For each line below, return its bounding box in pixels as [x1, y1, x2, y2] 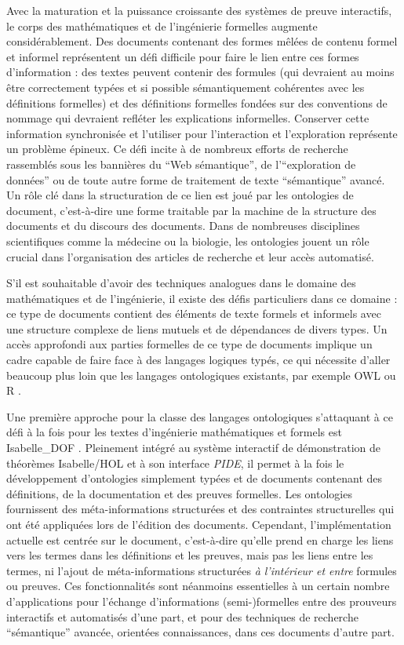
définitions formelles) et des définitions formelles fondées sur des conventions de [6, 94, 388, 111]
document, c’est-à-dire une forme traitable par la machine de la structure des [6, 202, 377, 218]
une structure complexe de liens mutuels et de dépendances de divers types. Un [6, 320, 388, 337]
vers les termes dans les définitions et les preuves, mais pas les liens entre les [6, 547, 373, 563]
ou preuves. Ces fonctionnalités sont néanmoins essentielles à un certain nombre [6, 578, 390, 594]
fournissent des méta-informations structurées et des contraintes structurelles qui [6, 501, 395, 517]
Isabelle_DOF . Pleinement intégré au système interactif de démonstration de [6, 439, 380, 456]
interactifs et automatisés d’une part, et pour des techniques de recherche [6, 608, 359, 625]
